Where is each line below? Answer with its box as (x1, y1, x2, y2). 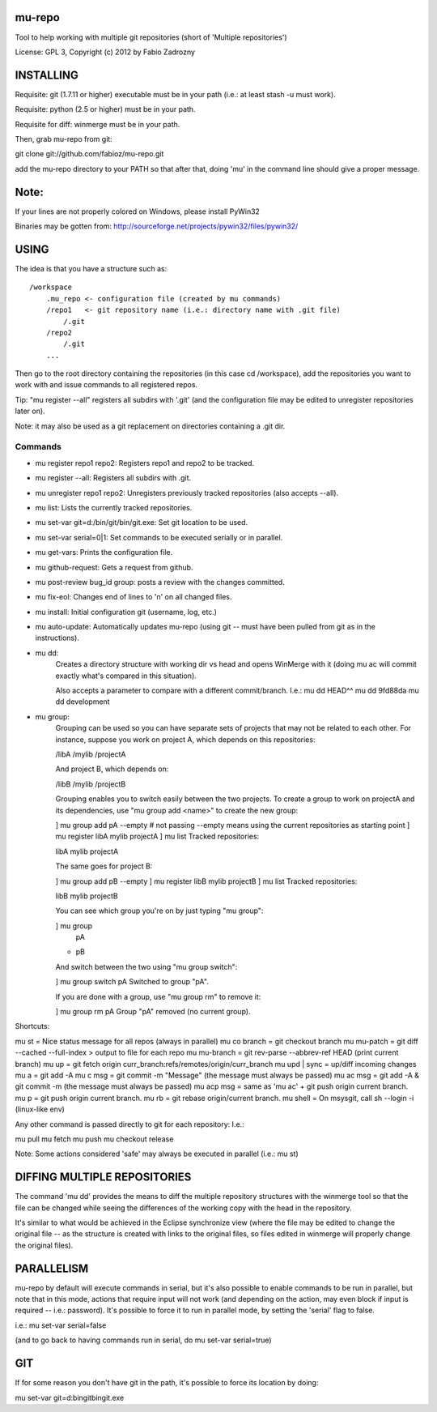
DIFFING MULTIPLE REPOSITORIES (15, 1171, 192, 1184)
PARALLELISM (15, 1261, 89, 1275)
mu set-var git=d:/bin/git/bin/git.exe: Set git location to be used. (35, 518, 248, 527)
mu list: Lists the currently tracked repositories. (35, 502, 193, 512)
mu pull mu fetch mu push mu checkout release (15, 1134, 174, 1144)
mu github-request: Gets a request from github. (35, 562, 193, 572)
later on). (15, 406, 45, 416)
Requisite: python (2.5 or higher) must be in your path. (15, 105, 196, 114)
